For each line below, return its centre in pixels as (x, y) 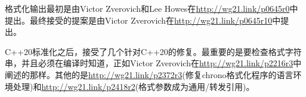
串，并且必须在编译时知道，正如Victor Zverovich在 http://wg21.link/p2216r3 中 (153, 63)
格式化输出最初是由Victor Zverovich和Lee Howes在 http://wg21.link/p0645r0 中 (152, 8)
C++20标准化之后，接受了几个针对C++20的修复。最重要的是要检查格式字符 (153, 51)
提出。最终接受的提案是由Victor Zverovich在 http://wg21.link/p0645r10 (139, 20)
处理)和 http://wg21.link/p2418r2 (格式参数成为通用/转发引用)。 (134, 86)
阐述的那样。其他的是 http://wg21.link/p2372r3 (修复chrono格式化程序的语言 (149, 74)
